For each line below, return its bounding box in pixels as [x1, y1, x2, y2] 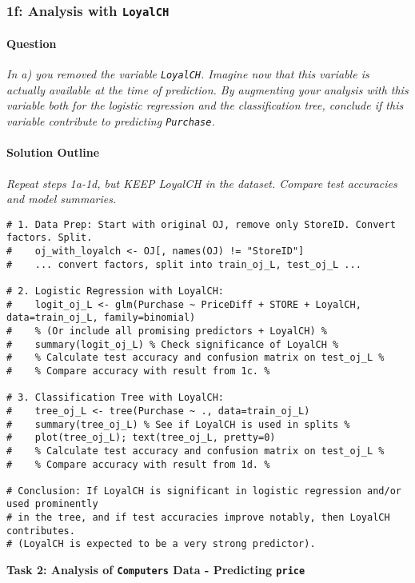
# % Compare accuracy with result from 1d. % [6, 458, 270, 470]
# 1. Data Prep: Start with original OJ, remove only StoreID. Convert [6, 218, 396, 230]
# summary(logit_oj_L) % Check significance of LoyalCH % [6, 338, 339, 350]
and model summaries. [6, 190, 117, 207]
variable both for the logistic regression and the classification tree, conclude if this [6, 97, 404, 114]
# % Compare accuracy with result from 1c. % [6, 365, 270, 377]
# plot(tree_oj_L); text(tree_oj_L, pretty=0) [6, 432, 276, 444]
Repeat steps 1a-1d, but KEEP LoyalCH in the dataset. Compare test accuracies [6, 174, 397, 191]
